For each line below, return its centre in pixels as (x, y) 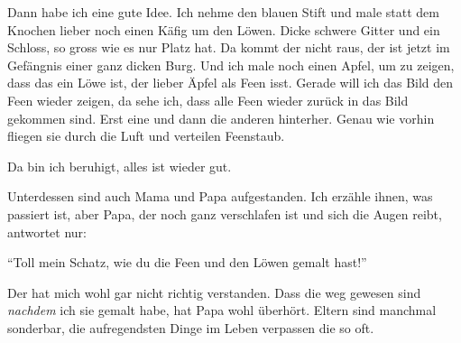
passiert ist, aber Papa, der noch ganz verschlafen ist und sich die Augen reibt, (225, 213)
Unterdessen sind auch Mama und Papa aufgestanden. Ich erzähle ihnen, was (220, 196)
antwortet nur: (47, 232)
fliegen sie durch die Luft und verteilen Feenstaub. (146, 136)
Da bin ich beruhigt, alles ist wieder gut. (120, 166)
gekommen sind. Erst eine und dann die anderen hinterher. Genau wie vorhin (221, 118)
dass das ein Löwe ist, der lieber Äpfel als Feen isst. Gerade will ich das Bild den (230, 83)
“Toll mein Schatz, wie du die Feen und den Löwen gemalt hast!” (187, 262)
